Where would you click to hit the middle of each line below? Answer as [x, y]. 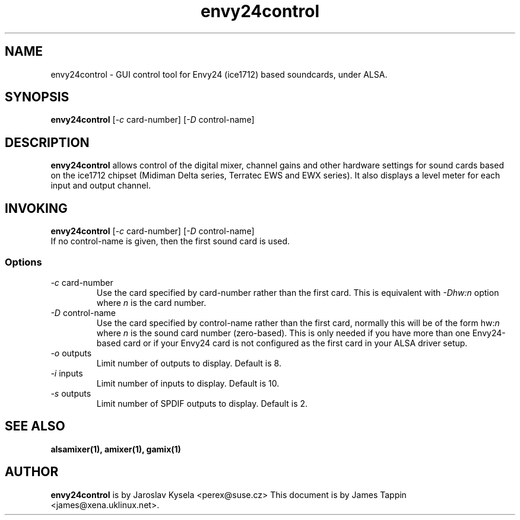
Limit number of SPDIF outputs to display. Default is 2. [202, 403]
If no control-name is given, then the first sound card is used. [170, 241]
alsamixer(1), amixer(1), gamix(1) [116, 449]
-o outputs [71, 353]
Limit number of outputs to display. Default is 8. [189, 363]
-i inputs [67, 373]
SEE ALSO [35, 426]
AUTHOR [32, 472]
